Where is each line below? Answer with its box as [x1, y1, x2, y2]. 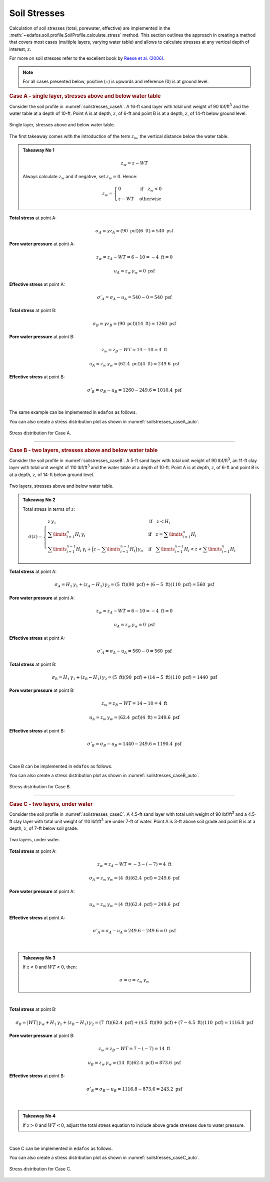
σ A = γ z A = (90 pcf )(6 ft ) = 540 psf [95, 228, 173, 235]
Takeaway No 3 [22, 955, 55, 961]
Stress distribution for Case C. [9, 1166, 71, 1172]
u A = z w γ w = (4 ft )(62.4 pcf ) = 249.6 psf [89, 902, 180, 908]
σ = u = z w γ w [119, 977, 149, 984]
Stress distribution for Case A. [9, 430, 71, 436]
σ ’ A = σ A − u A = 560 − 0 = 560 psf [96, 648, 172, 655]
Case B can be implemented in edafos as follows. [9, 763, 112, 769]
